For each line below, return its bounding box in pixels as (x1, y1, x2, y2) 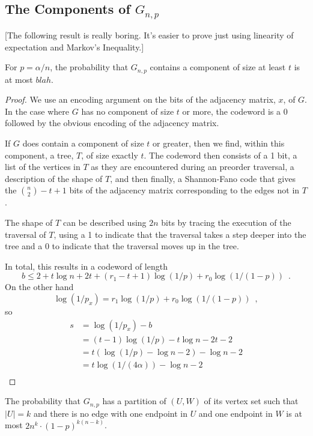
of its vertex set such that (204, 395, 299, 407)
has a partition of (102, 395, 166, 407)
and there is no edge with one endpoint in (33, 407, 187, 419)
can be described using (62, 216, 147, 228)
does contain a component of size (22, 137, 144, 149)
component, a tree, (5, 148, 74, 161)
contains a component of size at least (150, 61, 286, 73)
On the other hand (5, 280, 74, 293)
